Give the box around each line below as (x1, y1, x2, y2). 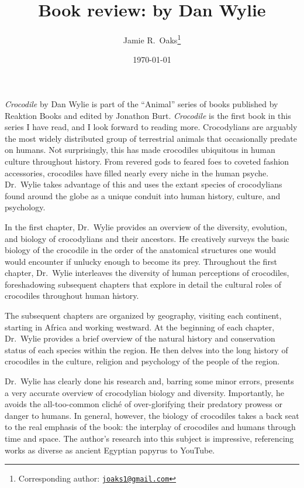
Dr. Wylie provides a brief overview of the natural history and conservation (5, 332, 275, 344)
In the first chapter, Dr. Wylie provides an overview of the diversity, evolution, (5, 220, 287, 233)
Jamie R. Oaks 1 (123, 32, 181, 46)
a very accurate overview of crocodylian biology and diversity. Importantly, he (5, 386, 284, 398)
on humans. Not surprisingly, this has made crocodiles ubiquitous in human (5, 144, 275, 156)
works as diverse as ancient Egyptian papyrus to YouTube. (5, 443, 215, 456)
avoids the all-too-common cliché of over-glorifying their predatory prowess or (5, 398, 282, 410)
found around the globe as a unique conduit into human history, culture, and (5, 189, 281, 202)
